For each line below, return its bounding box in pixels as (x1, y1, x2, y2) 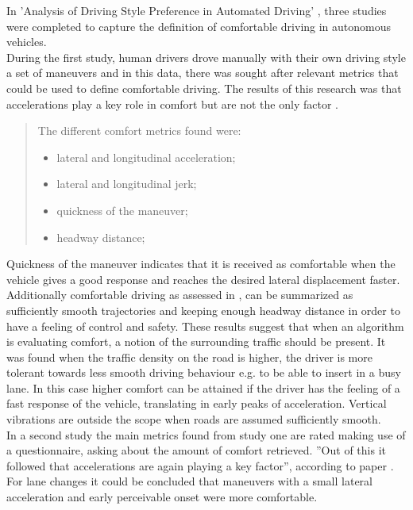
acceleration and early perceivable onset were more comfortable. (6, 489, 318, 505)
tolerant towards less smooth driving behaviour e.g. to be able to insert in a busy (6, 364, 401, 381)
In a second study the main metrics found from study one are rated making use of (6, 426, 406, 443)
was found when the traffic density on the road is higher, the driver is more (6, 348, 372, 365)
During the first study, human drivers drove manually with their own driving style (6, 48, 406, 65)
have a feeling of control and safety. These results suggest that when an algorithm (6, 317, 404, 334)
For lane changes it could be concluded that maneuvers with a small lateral (6, 473, 372, 489)
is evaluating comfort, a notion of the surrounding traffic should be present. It (6, 333, 386, 350)
